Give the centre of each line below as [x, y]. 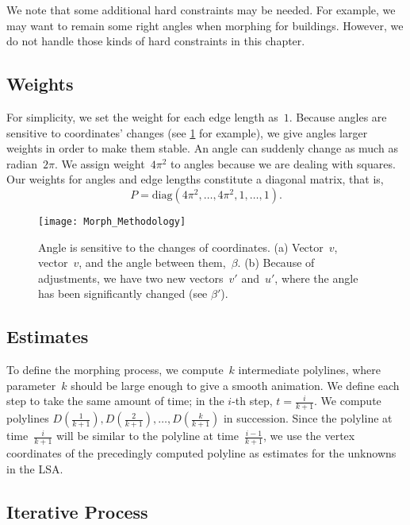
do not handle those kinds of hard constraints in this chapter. [156, 41]
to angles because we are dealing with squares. [283, 163]
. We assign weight [100, 163]
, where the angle [316, 278]
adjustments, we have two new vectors [131, 278]
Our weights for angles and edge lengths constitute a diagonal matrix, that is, [195, 179]
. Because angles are [338, 116]
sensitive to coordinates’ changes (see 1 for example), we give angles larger [187, 132]
